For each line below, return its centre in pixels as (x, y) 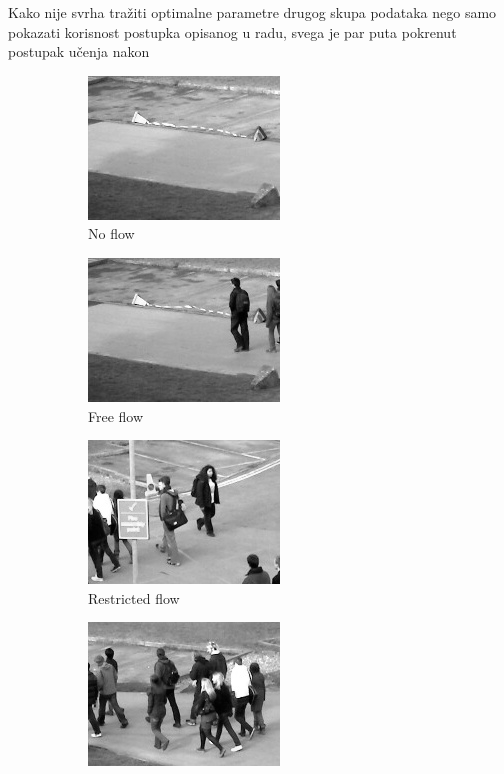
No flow (111, 233)
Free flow (116, 415)
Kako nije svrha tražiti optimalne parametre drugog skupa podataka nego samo (252, 12)
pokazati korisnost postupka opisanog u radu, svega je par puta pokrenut (232, 31)
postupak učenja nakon (79, 51)
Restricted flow (134, 597)
